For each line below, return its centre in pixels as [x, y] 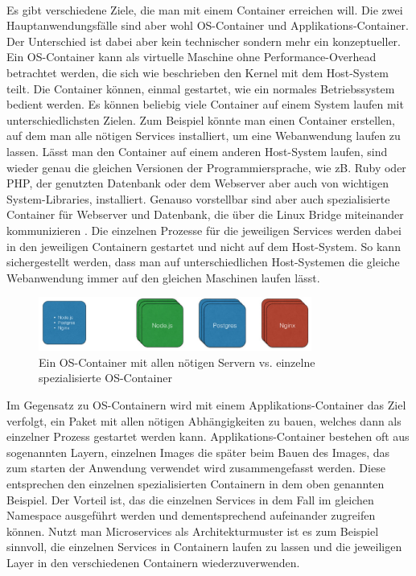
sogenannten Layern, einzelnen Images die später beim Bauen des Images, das [198, 452]
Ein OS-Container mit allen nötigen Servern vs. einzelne [177, 362]
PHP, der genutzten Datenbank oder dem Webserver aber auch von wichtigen [198, 183]
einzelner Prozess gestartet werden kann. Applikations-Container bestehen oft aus [208, 436]
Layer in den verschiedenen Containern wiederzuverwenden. [153, 562]
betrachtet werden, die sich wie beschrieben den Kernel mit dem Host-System [198, 72]
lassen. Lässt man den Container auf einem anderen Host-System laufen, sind [197, 151]
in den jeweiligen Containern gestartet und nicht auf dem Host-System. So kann [204, 246]
